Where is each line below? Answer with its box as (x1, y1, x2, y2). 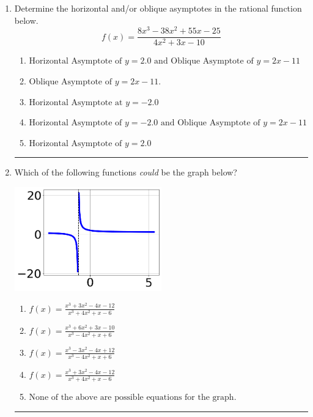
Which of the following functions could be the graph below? (14, 166, 237, 179)
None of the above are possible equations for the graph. (29, 393, 237, 402)
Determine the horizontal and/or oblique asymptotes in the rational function (14, 2, 302, 14)
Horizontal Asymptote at (29, 98, 123, 107)
